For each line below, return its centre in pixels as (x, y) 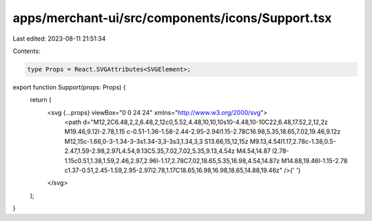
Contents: (27, 51)
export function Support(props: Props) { (70, 87)
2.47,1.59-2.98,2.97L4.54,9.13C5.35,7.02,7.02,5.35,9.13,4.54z (150, 151)
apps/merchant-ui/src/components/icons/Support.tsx (172, 18)
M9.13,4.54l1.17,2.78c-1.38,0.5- (293, 141)
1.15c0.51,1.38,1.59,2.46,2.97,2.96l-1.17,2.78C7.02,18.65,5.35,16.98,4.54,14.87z (172, 160)
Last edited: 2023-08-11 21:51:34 (59, 39)
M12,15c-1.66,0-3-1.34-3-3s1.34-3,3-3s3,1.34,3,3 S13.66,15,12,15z (156, 141)
